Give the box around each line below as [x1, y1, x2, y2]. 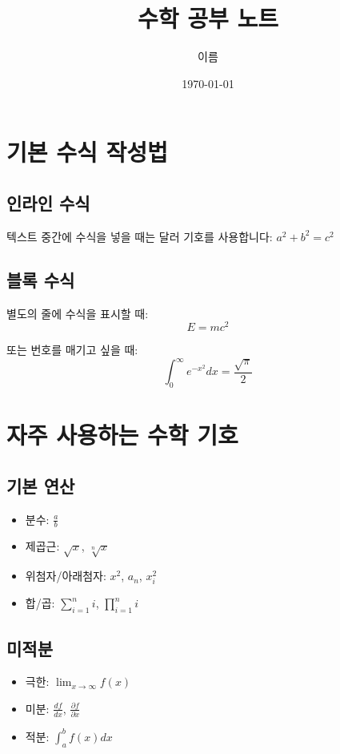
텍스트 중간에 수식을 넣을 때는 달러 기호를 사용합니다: [6, 228, 273, 244]
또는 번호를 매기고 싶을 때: [6, 341, 138, 358]
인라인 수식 [6, 190, 90, 215]
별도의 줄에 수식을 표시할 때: [6, 304, 149, 321]
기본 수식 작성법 [6, 135, 168, 168]
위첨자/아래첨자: [25, 567, 106, 584]
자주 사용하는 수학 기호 [6, 418, 238, 451]
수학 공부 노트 [137, 2, 278, 34]
